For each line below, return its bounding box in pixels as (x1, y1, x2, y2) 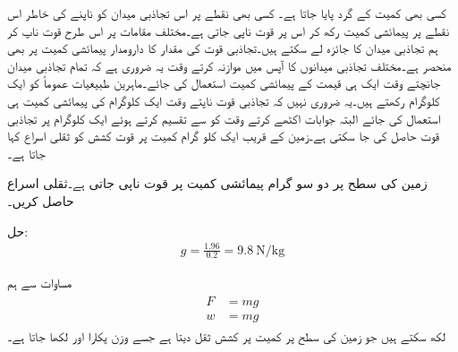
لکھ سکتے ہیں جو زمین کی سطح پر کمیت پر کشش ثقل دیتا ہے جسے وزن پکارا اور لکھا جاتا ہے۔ (7, 327, 446, 346)
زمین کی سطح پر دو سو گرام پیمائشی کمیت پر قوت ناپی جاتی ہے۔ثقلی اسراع (7, 174, 428, 193)
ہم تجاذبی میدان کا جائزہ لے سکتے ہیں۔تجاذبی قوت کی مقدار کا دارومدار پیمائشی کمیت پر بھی (7, 39, 438, 57)
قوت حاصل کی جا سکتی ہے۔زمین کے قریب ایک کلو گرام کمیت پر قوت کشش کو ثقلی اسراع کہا (7, 126, 439, 145)
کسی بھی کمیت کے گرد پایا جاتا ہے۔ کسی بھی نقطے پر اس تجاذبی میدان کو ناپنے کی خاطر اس (7, 4, 446, 21)
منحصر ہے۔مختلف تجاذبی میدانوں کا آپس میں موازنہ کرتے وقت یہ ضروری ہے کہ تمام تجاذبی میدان (7, 56, 452, 74)
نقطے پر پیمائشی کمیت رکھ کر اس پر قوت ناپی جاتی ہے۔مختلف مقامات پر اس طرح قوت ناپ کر (7, 21, 450, 39)
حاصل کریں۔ (7, 191, 74, 210)
